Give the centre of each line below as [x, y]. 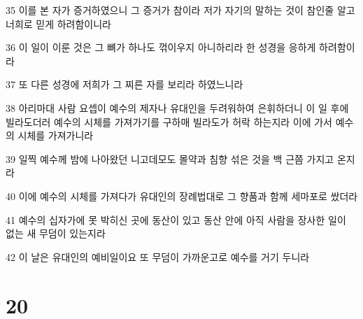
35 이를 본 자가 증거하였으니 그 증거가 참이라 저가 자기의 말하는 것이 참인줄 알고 [180, 10]
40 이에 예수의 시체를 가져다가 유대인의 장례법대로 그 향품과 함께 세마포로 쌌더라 [182, 196]
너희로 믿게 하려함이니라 [59, 23]
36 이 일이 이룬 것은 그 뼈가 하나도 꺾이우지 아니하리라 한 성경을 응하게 [161, 47]
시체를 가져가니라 [56, 135]
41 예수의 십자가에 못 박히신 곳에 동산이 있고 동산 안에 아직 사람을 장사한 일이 [176, 219]
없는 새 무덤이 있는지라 [56, 233]
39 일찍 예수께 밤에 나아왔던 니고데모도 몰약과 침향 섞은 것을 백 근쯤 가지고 [170, 158]
